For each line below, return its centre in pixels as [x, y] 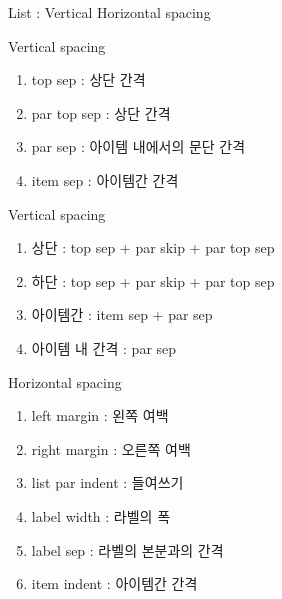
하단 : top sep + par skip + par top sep [153, 280]
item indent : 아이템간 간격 [114, 583]
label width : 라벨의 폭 [101, 515]
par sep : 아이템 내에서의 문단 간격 [138, 146]
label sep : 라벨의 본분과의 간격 [127, 549]
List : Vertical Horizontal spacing [109, 12]
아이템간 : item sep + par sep [122, 314]
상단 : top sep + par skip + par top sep [153, 247]
